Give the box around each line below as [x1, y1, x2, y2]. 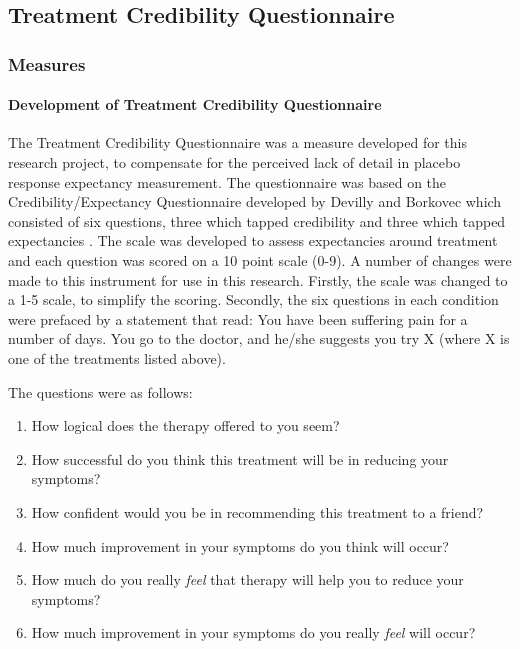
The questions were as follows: [8, 381, 193, 402]
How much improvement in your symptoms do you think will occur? [31, 535, 449, 556]
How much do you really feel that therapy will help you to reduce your [31, 569, 464, 590]
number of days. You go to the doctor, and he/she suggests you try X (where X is [8, 328, 510, 349]
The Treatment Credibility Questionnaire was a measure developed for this [8, 132, 467, 153]
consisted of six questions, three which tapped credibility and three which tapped [8, 210, 506, 231]
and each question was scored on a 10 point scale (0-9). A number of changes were [8, 249, 512, 270]
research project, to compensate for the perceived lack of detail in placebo [8, 152, 461, 173]
